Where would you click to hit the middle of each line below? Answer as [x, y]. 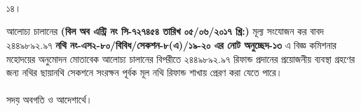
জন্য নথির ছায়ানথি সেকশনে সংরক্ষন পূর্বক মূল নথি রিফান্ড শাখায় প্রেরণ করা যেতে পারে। [145, 72]
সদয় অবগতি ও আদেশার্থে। [49, 99]
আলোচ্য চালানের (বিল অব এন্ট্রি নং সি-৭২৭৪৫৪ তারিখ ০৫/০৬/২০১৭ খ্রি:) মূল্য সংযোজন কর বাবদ [165, 31]
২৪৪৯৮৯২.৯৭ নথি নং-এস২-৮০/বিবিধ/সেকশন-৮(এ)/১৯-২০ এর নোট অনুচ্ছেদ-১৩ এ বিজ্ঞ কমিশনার [171, 44]
